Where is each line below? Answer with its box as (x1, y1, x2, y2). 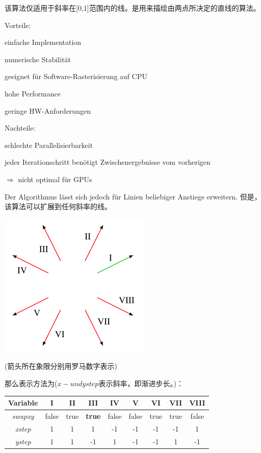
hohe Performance (5, 88, 61, 98)
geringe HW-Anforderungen (5, 105, 91, 116)
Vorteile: (5, 19, 31, 30)
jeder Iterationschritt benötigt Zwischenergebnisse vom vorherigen (5, 157, 211, 167)
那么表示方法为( (5, 377, 58, 388)
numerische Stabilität (5, 54, 71, 64)
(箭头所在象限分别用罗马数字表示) (5, 361, 117, 371)
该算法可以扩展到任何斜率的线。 (5, 201, 112, 212)
